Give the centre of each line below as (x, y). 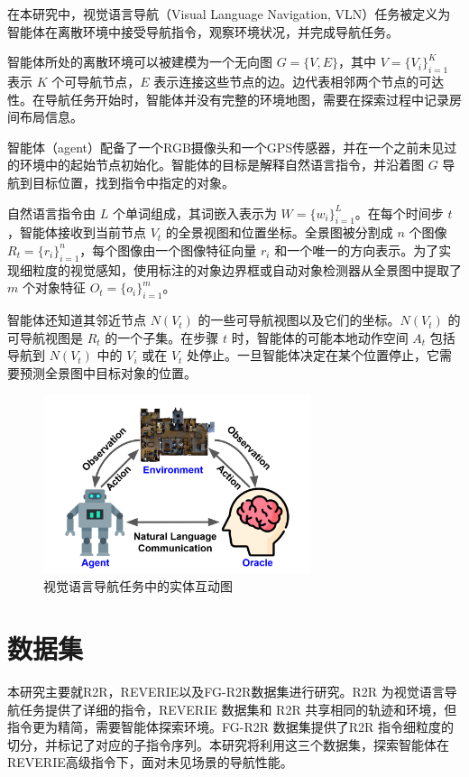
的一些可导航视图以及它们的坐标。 (299, 320)
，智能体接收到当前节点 (77, 232)
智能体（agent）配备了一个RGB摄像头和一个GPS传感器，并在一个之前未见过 (232, 147)
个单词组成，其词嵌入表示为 (194, 213)
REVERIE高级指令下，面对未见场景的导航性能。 (150, 762)
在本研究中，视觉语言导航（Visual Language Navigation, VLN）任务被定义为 (229, 14)
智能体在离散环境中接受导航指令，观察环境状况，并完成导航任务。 (203, 31)
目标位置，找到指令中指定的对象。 (133, 182)
